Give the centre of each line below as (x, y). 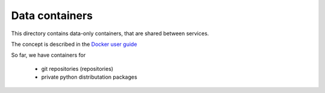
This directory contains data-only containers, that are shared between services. (110, 33)
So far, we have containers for (48, 55)
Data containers (52, 15)
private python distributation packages (89, 77)
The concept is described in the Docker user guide (74, 44)
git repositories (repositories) (77, 69)
